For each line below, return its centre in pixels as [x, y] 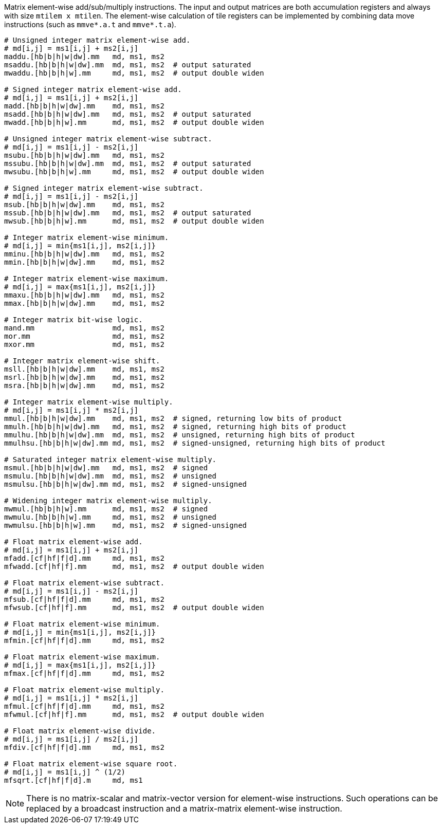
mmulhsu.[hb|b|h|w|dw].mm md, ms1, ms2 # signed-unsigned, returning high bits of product [195, 443]
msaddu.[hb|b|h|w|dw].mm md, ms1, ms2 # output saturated [128, 65]
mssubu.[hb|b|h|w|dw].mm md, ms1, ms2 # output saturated [128, 163]
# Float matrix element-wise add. [73, 542]
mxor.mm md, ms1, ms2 [84, 344]
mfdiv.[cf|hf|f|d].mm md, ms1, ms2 [84, 747]
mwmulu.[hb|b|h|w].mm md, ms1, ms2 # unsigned [110, 517]
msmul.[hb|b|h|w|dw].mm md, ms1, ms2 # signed [106, 468]
